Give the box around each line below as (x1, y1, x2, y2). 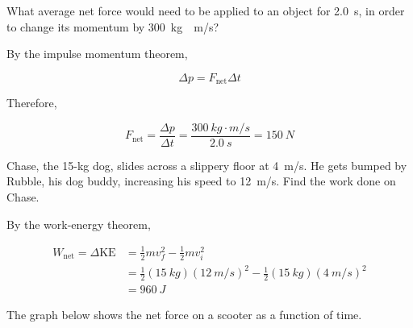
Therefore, (6, 94, 57, 111)
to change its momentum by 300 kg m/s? (6, 18, 219, 35)
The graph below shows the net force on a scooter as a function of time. (6, 306, 362, 323)
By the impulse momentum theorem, (6, 45, 188, 62)
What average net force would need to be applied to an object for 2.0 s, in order (6, 2, 405, 19)
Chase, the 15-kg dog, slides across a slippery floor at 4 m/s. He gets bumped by (6, 156, 407, 173)
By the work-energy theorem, (6, 215, 151, 232)
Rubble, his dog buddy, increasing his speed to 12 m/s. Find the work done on (6, 172, 396, 189)
